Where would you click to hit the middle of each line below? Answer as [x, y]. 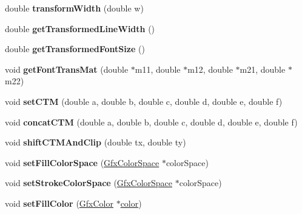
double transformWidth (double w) [74, 8]
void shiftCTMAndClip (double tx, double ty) [96, 142]
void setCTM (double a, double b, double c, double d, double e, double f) [144, 101]
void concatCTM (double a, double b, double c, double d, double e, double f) [151, 122]
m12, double [210, 69]
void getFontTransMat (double [67, 69]
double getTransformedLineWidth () [80, 28]
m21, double [263, 69]
